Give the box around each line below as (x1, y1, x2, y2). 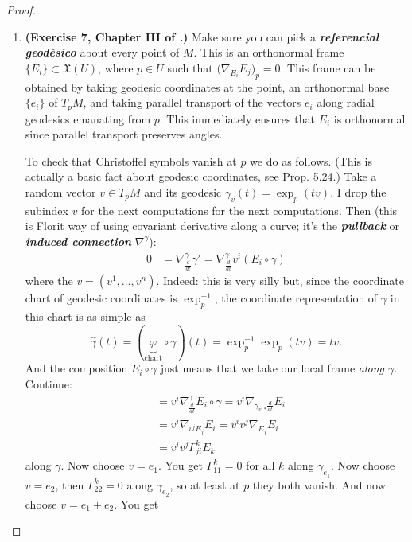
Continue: (25, 376, 72, 392)
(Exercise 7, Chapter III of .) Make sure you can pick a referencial (25, 28, 379, 45)
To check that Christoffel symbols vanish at (25, 152, 237, 169)
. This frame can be (280, 59, 376, 76)
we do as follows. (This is (250, 152, 372, 169)
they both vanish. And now (252, 476, 386, 493)
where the (25, 272, 73, 289)
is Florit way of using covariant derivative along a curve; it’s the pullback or (25, 217, 400, 234)
